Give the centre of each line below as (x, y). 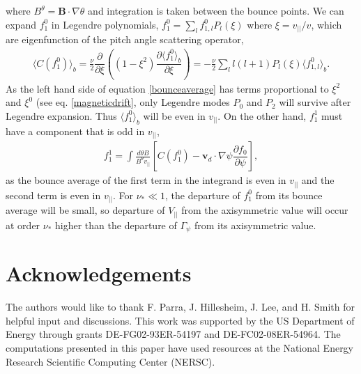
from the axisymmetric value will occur (265, 210)
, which (327, 24)
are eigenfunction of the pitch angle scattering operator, (125, 39)
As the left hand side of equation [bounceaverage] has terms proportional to (167, 88)
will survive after (315, 102)
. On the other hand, (262, 115)
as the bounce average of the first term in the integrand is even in (146, 180)
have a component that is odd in (75, 131)
